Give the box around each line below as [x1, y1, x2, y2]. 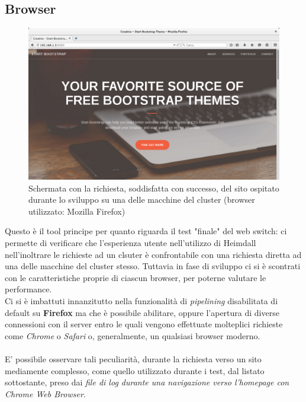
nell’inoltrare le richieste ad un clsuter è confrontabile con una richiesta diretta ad [5, 248, 302, 260]
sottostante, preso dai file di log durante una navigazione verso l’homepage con [5, 376, 289, 388]
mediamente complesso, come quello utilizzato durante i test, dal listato [5, 364, 265, 377]
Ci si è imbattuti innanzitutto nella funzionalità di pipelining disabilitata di [5, 295, 278, 307]
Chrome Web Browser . [5, 387, 86, 400]
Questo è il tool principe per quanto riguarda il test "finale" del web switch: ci [5, 225, 287, 237]
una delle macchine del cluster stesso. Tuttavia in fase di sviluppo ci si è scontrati [5, 260, 301, 272]
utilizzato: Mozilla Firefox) [28, 205, 125, 217]
